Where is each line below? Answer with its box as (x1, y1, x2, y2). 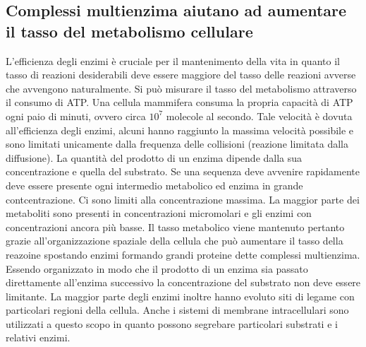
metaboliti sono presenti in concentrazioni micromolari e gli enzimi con (6, 206, 312, 220)
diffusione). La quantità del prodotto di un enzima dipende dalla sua (6, 150, 303, 165)
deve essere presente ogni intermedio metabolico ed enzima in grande (6, 177, 303, 192)
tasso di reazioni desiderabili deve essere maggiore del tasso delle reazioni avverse (6, 67, 356, 82)
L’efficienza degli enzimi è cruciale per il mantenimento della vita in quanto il (6, 53, 340, 68)
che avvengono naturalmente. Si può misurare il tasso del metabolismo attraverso (6, 81, 357, 95)
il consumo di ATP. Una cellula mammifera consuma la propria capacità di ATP (6, 95, 353, 110)
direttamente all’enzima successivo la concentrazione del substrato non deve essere (6, 275, 361, 290)
